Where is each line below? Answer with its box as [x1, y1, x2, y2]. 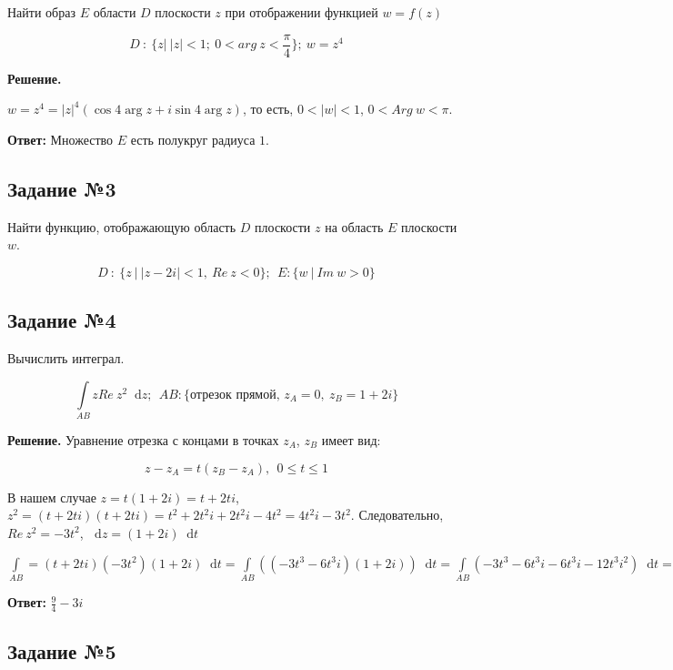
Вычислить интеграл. [7, 349, 125, 368]
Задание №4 [7, 306, 116, 334]
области [93, 3, 136, 21]
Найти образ [7, 3, 75, 21]
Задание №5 [7, 637, 116, 665]
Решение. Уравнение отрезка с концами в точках [7, 430, 279, 449]
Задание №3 [7, 174, 116, 202]
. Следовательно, [350, 505, 444, 524]
